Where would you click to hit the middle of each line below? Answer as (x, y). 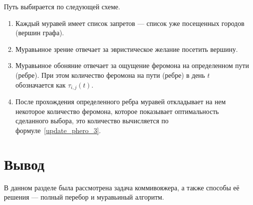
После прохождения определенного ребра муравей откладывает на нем (121, 102)
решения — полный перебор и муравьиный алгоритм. (84, 197)
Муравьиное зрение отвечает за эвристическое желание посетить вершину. (126, 49)
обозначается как (41, 84)
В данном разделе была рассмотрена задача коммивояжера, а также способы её (122, 187)
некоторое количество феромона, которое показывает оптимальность (117, 111)
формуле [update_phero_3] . (58, 130)
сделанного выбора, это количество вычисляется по (92, 121)
